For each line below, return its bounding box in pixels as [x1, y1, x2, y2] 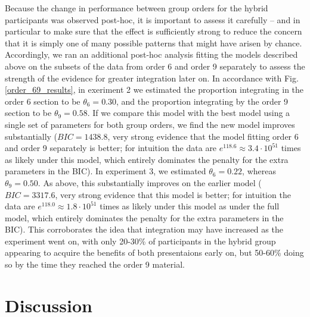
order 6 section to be [5, 95, 80, 107]
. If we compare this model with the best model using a [87, 106, 290, 119]
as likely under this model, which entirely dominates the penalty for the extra [5, 153, 289, 165]
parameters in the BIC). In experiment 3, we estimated [5, 165, 206, 177]
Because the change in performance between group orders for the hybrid [5, 2, 268, 14]
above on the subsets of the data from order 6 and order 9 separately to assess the [5, 59, 305, 72]
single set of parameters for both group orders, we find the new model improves [5, 118, 295, 130]
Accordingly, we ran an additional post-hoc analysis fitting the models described [5, 48, 298, 61]
